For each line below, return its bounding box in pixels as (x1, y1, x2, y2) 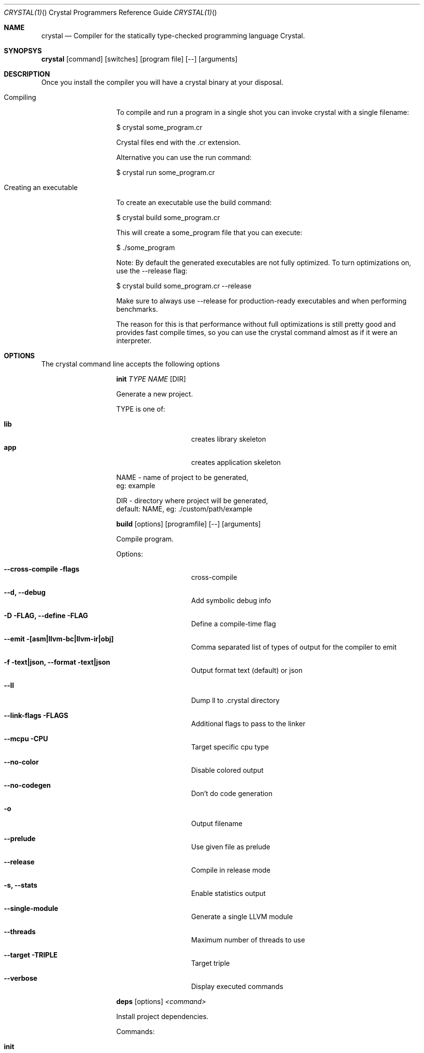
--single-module (4, 904, 59, 912)
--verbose (4, 974, 38, 982)
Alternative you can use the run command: (116, 153, 252, 161)
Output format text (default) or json (191, 666, 303, 674)
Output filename (191, 819, 242, 828)
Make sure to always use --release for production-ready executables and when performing (116, 297, 407, 305)
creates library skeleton (191, 435, 266, 443)
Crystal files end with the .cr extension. (116, 138, 241, 146)
